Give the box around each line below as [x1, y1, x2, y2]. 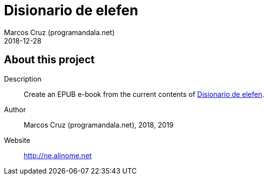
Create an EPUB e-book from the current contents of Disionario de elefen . [24, 89, 265, 98]
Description [4, 74, 42, 83]
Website [4, 135, 31, 144]
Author [4, 105, 26, 114]
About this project [4, 53, 95, 66]
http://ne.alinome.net [24, 151, 92, 160]
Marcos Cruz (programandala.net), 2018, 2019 [24, 120, 174, 129]
